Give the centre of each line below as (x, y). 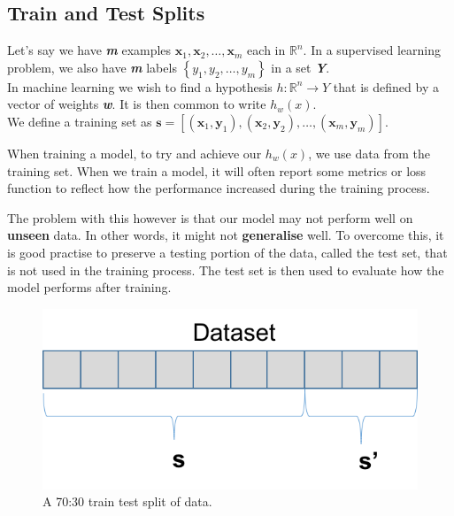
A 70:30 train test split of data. (127, 501)
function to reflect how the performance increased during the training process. (219, 188)
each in (266, 50)
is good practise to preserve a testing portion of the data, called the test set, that (227, 252)
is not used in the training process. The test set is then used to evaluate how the (226, 270)
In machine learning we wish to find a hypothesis (140, 86)
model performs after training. (89, 287)
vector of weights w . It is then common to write (137, 104)
